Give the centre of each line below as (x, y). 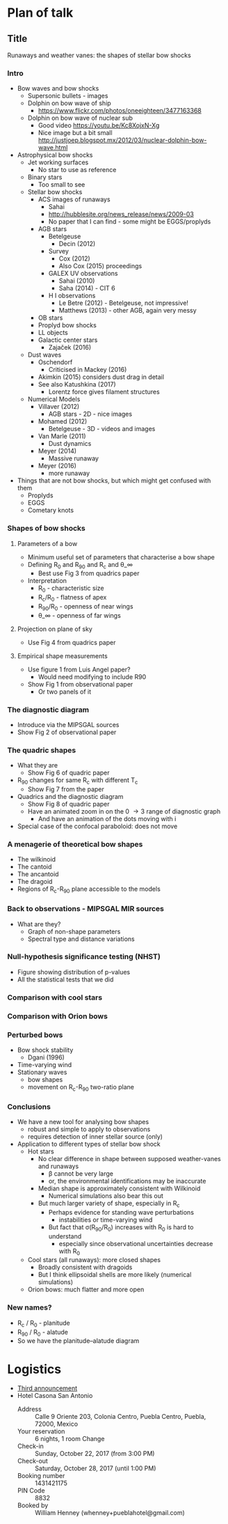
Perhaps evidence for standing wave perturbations (121, 1212)
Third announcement (47, 1388)
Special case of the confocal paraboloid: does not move (97, 826)
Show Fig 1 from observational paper (80, 684)
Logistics (34, 1369)
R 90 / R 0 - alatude (42, 1333)
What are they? (39, 924)
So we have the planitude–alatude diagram (78, 1341)
